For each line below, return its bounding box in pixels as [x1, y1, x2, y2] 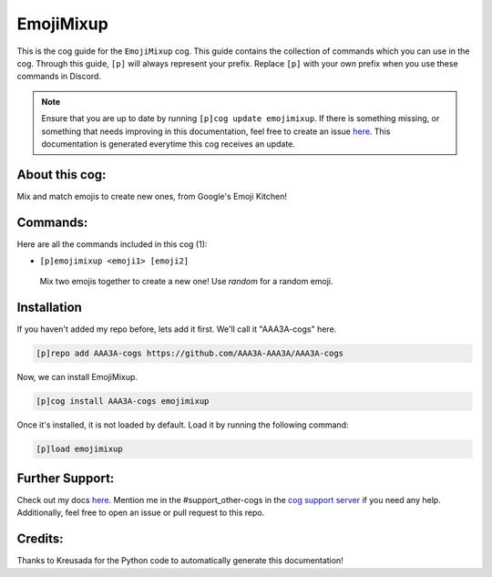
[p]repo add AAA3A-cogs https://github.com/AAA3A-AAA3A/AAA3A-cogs [36, 348, 344, 359]
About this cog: [16, 167, 107, 182]
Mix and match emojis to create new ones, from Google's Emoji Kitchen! [16, 191, 287, 201]
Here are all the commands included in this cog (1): [16, 238, 208, 250]
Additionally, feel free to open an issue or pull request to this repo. [16, 507, 265, 519]
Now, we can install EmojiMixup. [16, 372, 138, 383]
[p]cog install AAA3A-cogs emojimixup [36, 397, 210, 407]
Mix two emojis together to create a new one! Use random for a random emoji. [39, 276, 333, 287]
